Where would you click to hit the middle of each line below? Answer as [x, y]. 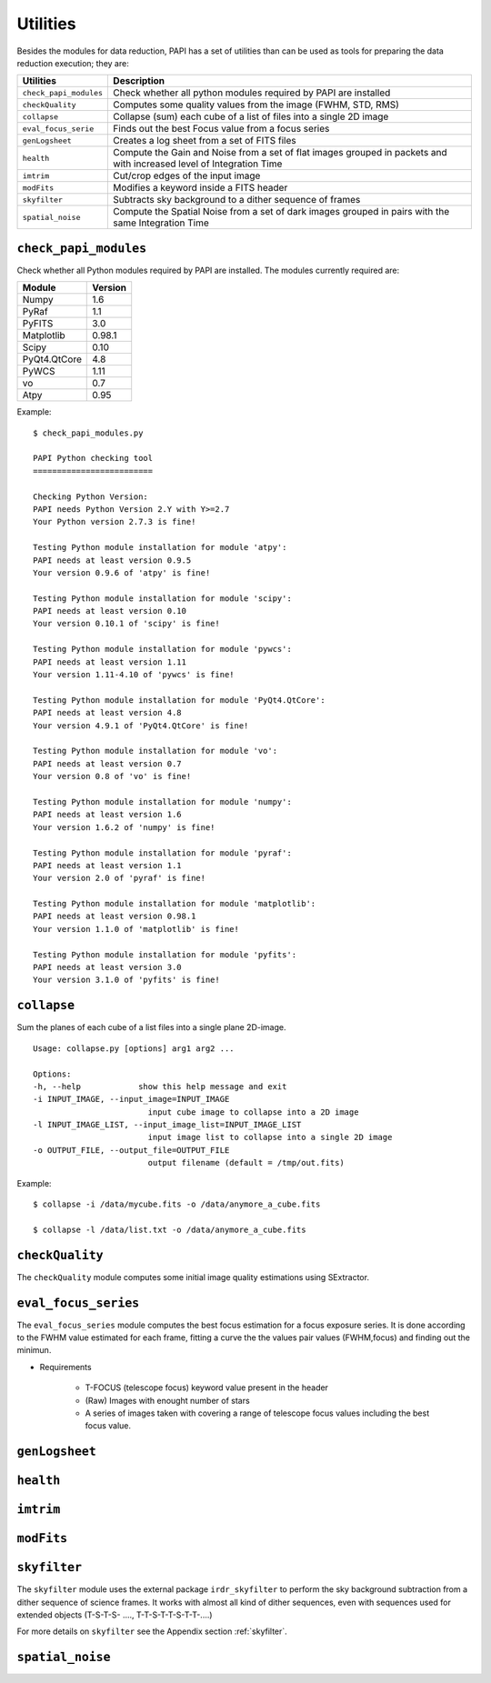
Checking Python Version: [91, 496]
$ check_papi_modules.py [88, 433]
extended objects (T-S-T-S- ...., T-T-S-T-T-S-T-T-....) [115, 1615]
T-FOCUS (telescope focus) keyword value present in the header [207, 1387]
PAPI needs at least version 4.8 [107, 713]
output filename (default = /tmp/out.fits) [246, 1163]
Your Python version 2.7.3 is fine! [115, 522]
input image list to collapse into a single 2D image [270, 1137]
